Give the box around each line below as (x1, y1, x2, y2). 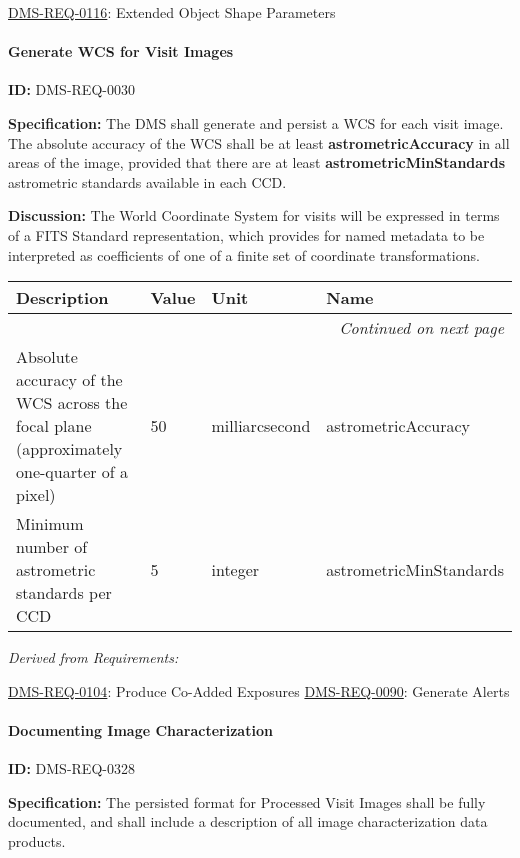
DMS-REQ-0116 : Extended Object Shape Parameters (8, 2, 336, 22)
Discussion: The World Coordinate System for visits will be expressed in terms (8, 205, 500, 226)
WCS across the (16, 391, 128, 415)
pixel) (16, 483, 56, 507)
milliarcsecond (211, 414, 311, 438)
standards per (16, 581, 112, 605)
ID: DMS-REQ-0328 (8, 758, 135, 779)
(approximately (16, 437, 123, 461)
